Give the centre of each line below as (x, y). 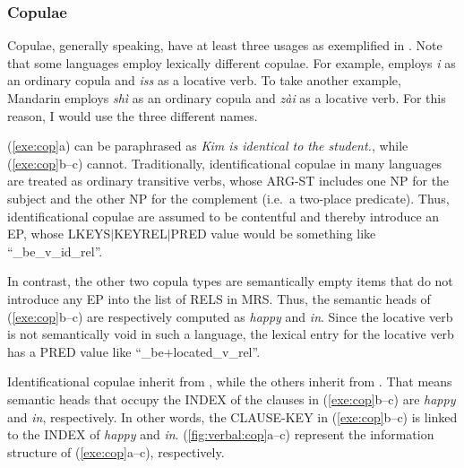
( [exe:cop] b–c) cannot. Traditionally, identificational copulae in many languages (225, 163)
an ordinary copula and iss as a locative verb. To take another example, (204, 80)
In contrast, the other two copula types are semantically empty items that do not (230, 281)
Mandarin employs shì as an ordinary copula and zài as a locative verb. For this (227, 98)
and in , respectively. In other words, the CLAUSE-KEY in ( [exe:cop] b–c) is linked (232, 416)
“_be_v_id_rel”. (55, 251)
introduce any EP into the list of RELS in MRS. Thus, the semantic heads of (219, 298)
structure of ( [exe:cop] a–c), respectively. (116, 451)
